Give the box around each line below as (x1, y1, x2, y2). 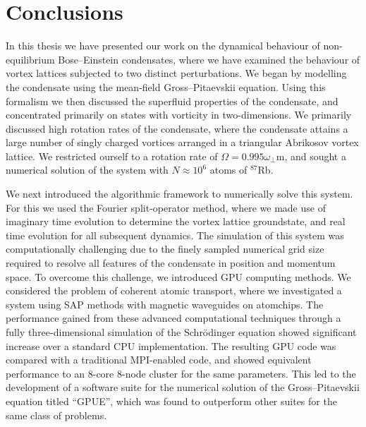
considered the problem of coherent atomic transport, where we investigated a (6, 283, 342, 298)
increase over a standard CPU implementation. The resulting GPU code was (6, 338, 336, 353)
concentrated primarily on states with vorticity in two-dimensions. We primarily (6, 107, 352, 122)
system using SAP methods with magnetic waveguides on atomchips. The (6, 296, 324, 311)
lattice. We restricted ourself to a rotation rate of (6, 148, 218, 163)
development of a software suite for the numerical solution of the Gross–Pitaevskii (6, 380, 360, 395)
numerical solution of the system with (6, 162, 169, 177)
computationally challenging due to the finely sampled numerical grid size (6, 241, 324, 256)
